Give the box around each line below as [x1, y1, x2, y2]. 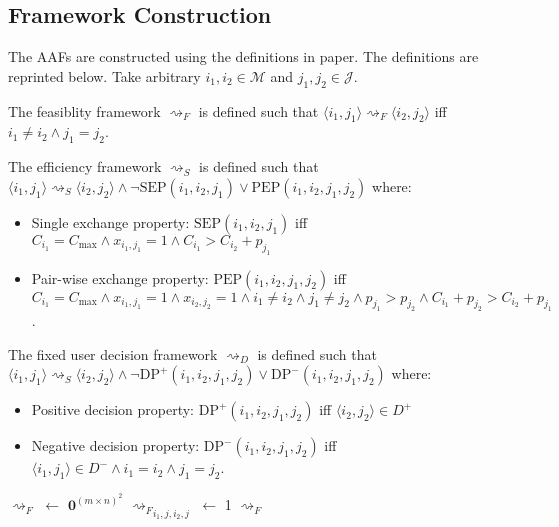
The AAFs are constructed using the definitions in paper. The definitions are [8, 46, 479, 67]
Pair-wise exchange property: [31, 267, 209, 288]
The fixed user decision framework [8, 343, 218, 364]
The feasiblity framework [8, 100, 161, 121]
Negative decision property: [31, 435, 200, 456]
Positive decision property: [31, 399, 195, 420]
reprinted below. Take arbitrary [8, 65, 201, 86]
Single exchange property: [31, 211, 190, 232]
